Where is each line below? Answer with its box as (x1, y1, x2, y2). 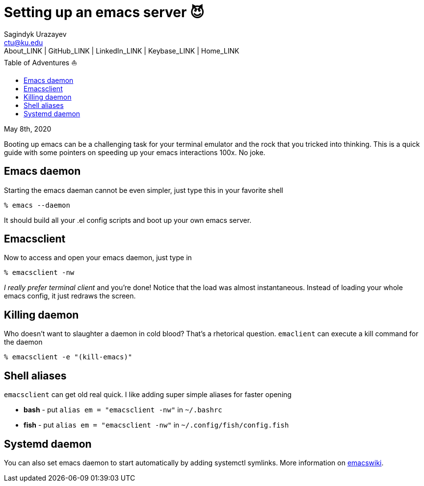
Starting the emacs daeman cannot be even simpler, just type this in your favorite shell (4, 186, 283, 194)
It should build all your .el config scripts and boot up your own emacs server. (4, 216, 252, 224)
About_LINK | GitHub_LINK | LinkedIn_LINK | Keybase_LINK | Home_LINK (4, 46, 239, 55)
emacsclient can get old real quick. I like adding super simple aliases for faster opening (4, 390, 292, 399)
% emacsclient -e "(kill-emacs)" (4, 353, 132, 361)
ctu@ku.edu (4, 38, 43, 47)
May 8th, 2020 (4, 124, 52, 133)
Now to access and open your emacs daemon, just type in (4, 253, 192, 262)
